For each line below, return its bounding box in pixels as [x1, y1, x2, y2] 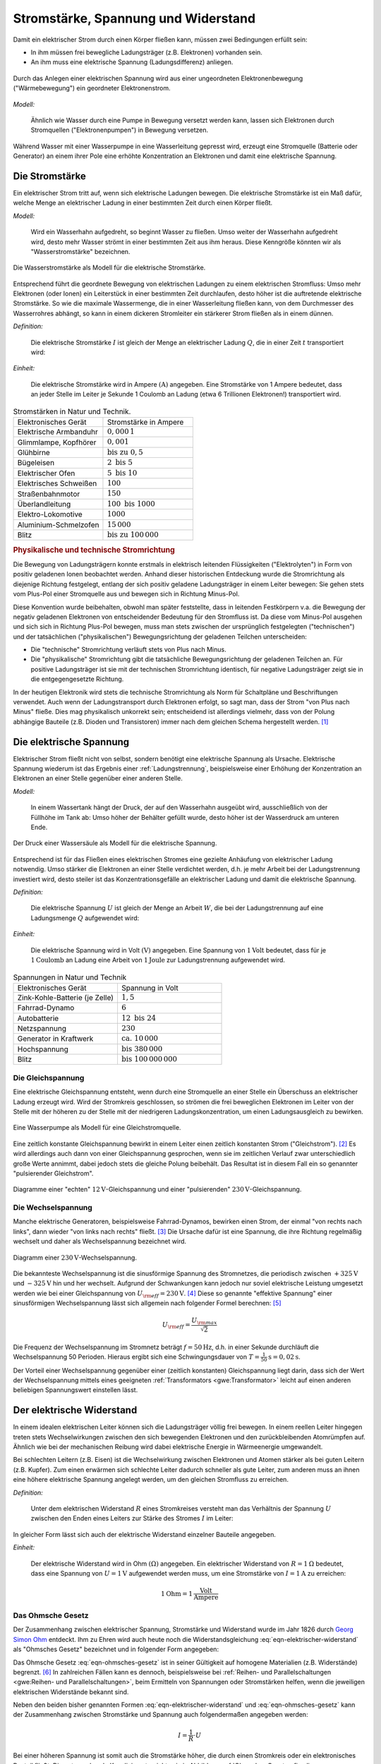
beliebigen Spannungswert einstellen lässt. [13, 1386, 138, 1394]
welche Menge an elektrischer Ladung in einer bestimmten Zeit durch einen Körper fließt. [13, 198, 273, 207]
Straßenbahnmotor [17, 489, 80, 499]
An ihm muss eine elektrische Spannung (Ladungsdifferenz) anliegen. [30, 58, 234, 66]
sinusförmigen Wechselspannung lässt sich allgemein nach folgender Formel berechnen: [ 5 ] [13, 1299, 282, 1307]
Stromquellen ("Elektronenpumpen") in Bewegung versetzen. [30, 126, 208, 134]
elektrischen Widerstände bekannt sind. [13, 1687, 129, 1696]
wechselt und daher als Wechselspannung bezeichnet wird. [13, 1237, 187, 1245]
